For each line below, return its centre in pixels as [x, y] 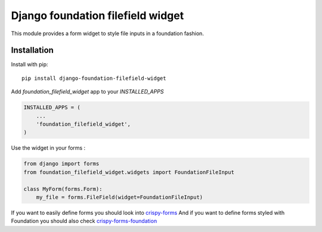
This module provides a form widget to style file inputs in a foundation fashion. [107, 33]
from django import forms [61, 164]
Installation [32, 50]
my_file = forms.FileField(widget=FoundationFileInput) [120, 197]
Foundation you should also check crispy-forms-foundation [84, 221]
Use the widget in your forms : [48, 148]
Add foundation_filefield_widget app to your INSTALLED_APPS [87, 92]
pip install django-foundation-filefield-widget [94, 78]
